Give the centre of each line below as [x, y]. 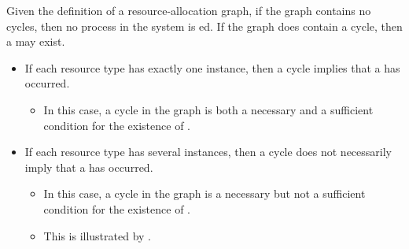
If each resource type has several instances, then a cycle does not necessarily [208, 152]
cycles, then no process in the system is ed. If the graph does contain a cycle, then [204, 26]
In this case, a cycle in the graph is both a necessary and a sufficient [208, 109]
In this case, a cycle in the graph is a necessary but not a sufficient [204, 193]
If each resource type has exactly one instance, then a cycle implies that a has [212, 67]
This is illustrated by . [97, 235]
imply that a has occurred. [89, 167]
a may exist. [36, 41]
